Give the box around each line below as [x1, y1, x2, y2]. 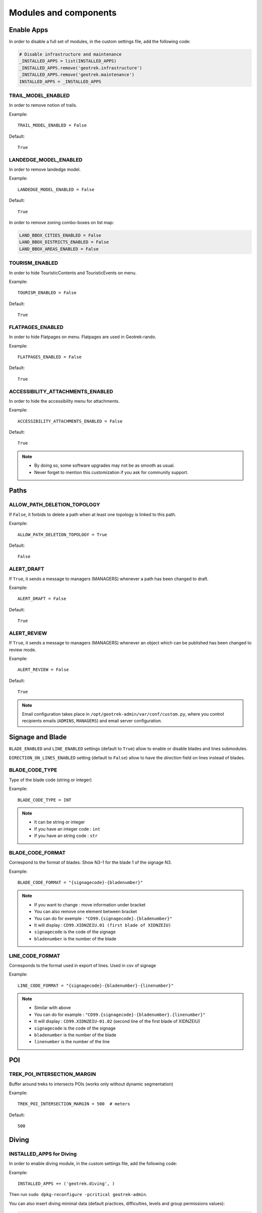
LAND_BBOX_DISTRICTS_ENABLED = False [19, 239, 109, 245]
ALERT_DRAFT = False [17, 596, 66, 602]
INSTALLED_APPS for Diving [9, 1150, 77, 1157]
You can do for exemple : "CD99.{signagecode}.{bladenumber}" [34, 915, 172, 921]
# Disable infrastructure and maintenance [19, 51, 122, 57]
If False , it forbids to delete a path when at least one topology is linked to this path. [9, 511, 177, 517]
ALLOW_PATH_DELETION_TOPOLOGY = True [17, 532, 108, 537]
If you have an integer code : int [34, 826, 100, 832]
